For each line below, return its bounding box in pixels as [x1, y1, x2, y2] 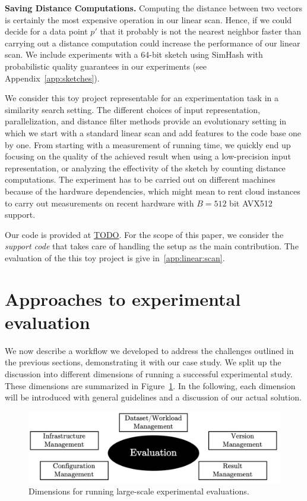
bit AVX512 [229, 196, 273, 209]
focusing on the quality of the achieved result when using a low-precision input [5, 150, 291, 162]
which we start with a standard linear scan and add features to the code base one [5, 126, 302, 139]
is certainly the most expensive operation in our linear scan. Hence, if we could [5, 13, 292, 26]
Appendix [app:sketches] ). [5, 71, 100, 84]
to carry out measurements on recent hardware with [5, 196, 194, 209]
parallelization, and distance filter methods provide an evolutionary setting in [5, 115, 287, 127]
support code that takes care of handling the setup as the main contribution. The [5, 240, 299, 252]
